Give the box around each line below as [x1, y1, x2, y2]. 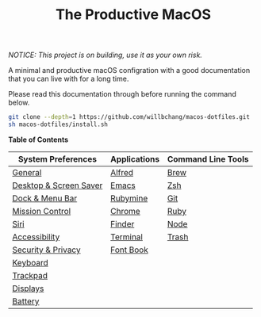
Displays [12, 283, 44, 294]
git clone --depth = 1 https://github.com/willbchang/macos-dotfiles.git [8, 113, 250, 121]
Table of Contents [8, 135, 69, 144]
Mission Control [12, 205, 71, 216]
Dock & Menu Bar [12, 193, 78, 204]
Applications [110, 153, 160, 164]
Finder [110, 218, 135, 229]
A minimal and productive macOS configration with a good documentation [8, 66, 251, 75]
